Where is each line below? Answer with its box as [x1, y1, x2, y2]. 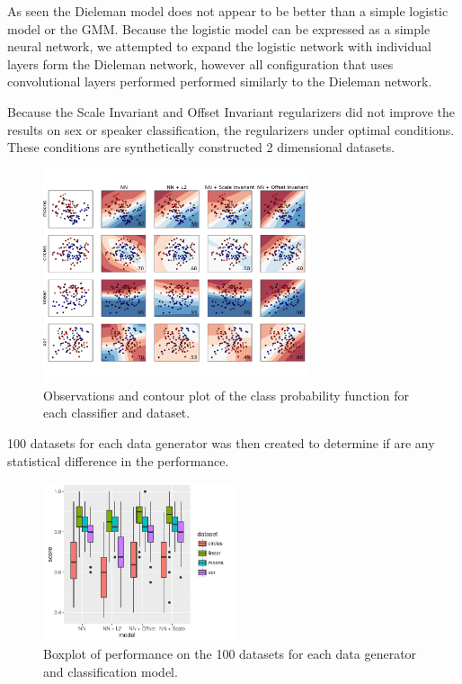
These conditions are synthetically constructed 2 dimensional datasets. [7, 138, 395, 157]
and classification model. [43, 661, 178, 680]
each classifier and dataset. [43, 403, 191, 422]
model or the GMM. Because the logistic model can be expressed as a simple [7, 19, 431, 38]
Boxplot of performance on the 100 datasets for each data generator [43, 644, 417, 663]
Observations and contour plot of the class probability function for [43, 385, 409, 404]
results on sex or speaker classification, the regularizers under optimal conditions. [7, 120, 455, 139]
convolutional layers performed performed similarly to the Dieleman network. [7, 72, 432, 91]
